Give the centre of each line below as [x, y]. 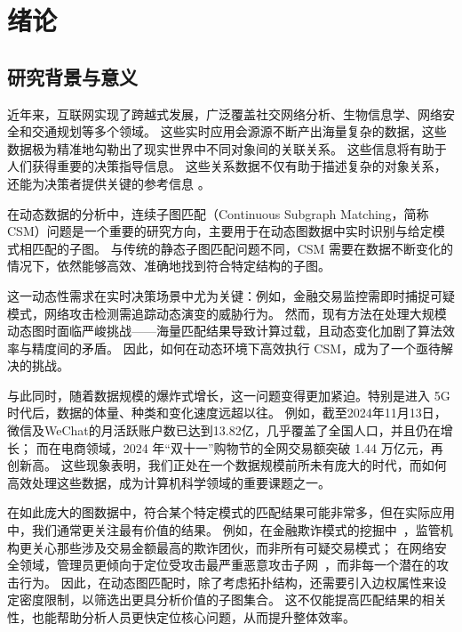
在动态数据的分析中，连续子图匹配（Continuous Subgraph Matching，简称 [218, 213]
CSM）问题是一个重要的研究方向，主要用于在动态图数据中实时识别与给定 [220, 231]
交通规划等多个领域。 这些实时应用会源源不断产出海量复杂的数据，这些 [239, 131]
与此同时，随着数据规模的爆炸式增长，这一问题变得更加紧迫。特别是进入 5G [229, 395]
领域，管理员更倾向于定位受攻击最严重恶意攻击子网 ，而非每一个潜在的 [227, 565]
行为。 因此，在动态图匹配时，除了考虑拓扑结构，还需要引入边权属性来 [227, 582]
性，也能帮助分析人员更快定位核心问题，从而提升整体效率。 [181, 617]
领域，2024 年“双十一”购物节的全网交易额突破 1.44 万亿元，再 [264, 447]
